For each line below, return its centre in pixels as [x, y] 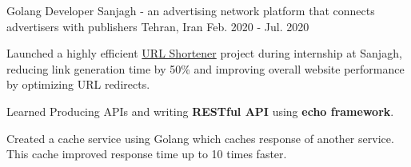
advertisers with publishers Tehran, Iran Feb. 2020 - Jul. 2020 [158, 26]
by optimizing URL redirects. [78, 84]
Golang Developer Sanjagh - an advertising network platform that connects [191, 10]
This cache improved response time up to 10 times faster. [147, 154]
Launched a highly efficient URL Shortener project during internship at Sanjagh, [204, 53]
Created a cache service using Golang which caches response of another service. [200, 138]
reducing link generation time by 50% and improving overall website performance [205, 68]
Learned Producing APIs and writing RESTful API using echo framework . [200, 111]
